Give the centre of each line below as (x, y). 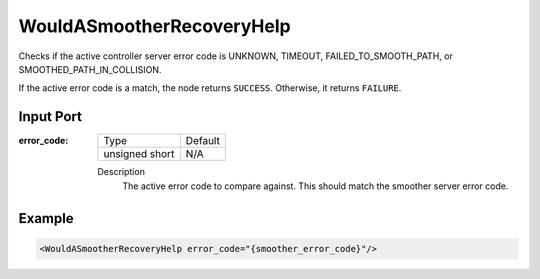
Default (202, 141)
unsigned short (139, 154)
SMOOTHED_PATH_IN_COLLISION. (90, 69)
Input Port (50, 116)
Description (121, 172)
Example (46, 218)
